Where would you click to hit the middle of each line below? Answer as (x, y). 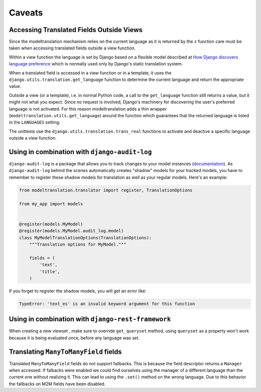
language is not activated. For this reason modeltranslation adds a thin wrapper (88, 109)
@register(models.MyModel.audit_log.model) (72, 231)
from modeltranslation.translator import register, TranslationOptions (106, 190)
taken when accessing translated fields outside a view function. (72, 48)
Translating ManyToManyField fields (65, 352)
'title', (50, 272)
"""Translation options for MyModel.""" (78, 244)
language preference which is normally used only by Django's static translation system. (96, 64)
